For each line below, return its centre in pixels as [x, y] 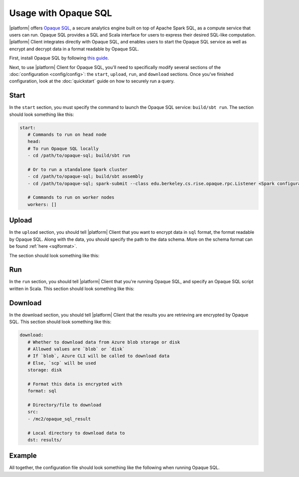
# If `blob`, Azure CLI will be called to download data [99, 356]
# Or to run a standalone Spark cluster [78, 169]
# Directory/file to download [65, 405]
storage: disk [45, 370]
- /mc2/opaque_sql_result [59, 419]
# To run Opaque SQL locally [63, 148]
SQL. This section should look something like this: [60, 322]
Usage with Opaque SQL [61, 13]
